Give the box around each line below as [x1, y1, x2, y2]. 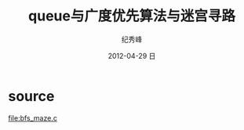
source [8, 87, 55, 105]
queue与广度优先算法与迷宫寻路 [28, 7, 235, 25]
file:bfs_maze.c [8, 113, 57, 122]
